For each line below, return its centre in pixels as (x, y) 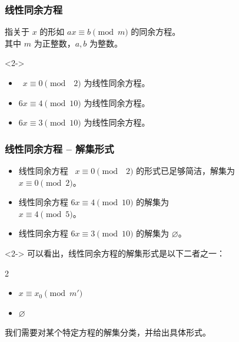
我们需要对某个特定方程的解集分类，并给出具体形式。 (108, 332)
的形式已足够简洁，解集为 (186, 170)
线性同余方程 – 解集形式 (59, 148)
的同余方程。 (156, 32)
